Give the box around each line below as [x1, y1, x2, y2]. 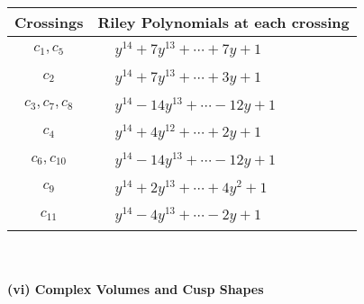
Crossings [14, 12, 84, 32]
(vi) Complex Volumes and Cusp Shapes [7, 279, 264, 298]
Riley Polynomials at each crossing [97, 12, 350, 32]
